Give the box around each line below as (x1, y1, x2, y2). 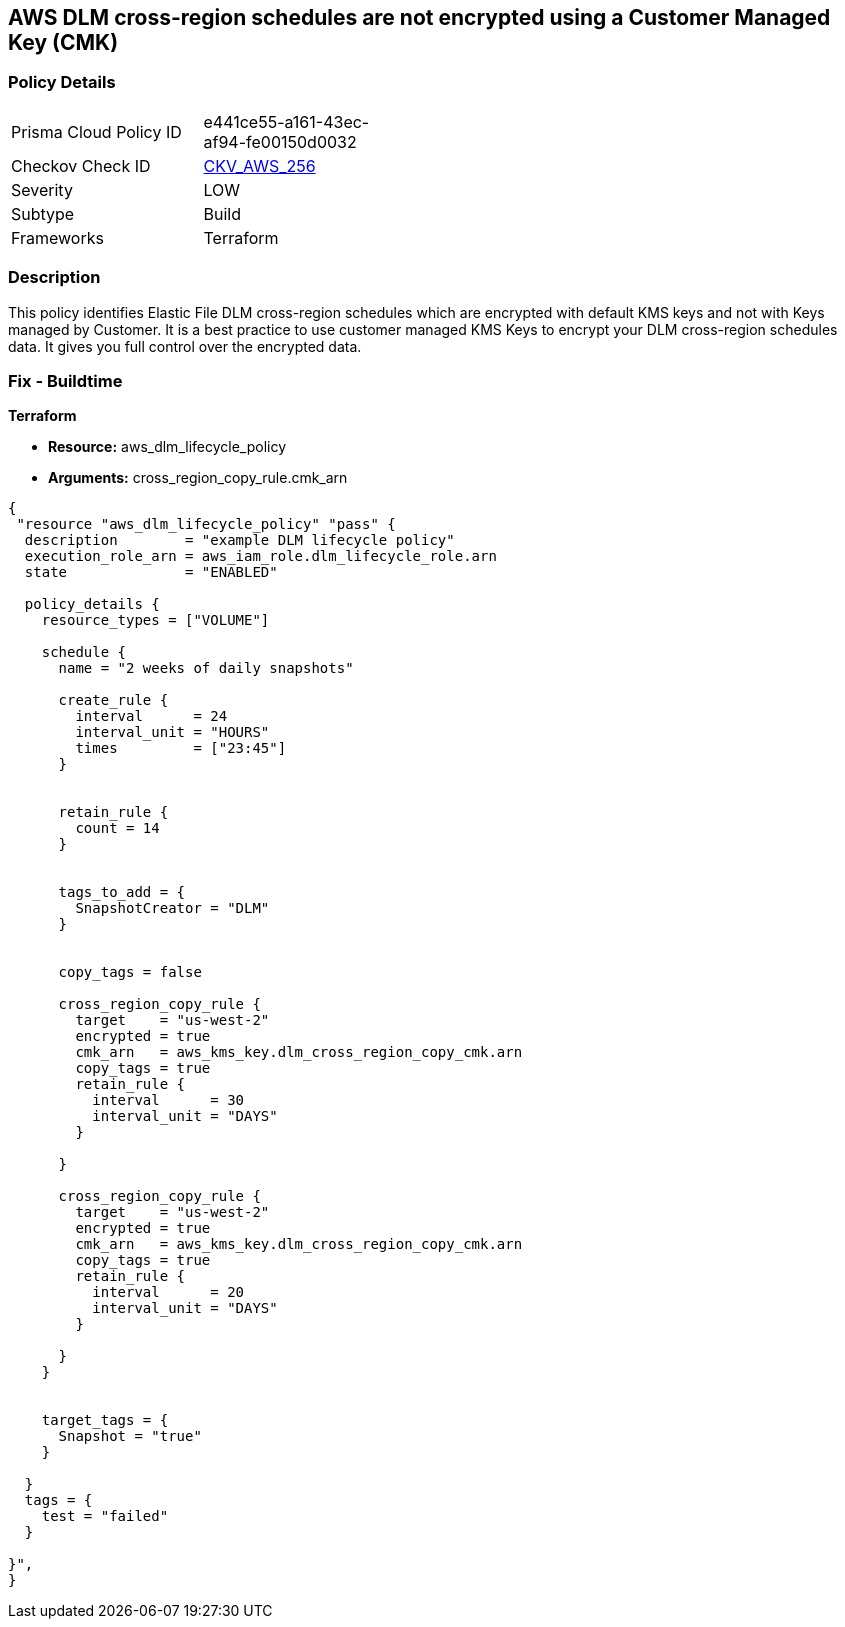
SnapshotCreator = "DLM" (75, 900, 270, 917)
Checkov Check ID (11, 155, 151, 176)
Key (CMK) (8, 30, 119, 55)
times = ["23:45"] (75, 740, 287, 757)
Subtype (11, 203, 75, 224)
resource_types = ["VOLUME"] (41, 612, 270, 629)
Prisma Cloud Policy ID (11, 121, 182, 142)
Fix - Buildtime (8, 370, 123, 391)
